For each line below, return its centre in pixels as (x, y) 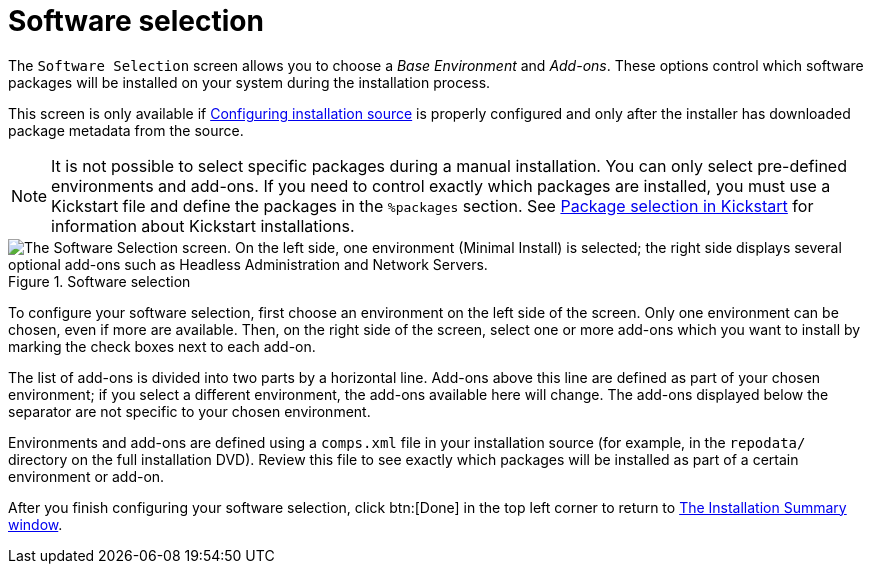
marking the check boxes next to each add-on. (162, 346)
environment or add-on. (86, 476)
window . (35, 524)
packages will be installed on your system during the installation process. (249, 82)
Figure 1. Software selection (99, 281)
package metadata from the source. (126, 130)
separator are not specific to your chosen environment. (189, 411)
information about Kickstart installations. (203, 225)
